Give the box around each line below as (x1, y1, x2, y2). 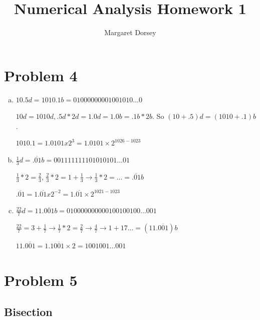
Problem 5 (4, 269, 78, 290)
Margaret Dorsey (104, 27, 156, 38)
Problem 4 (4, 65, 78, 85)
